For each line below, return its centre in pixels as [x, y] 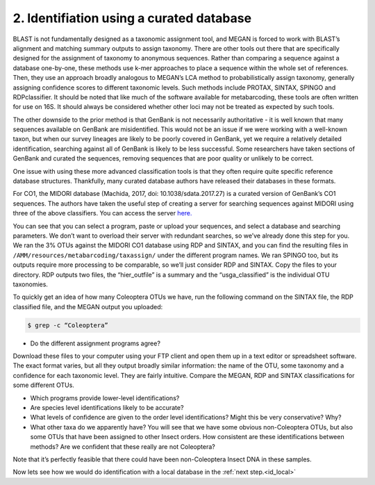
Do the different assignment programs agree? [95, 343]
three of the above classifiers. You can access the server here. [102, 213]
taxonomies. [31, 284]
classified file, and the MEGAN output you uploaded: [88, 306]
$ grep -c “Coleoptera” [68, 325]
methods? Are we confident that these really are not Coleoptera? [123, 446]
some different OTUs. [43, 385]
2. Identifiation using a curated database [132, 18]
